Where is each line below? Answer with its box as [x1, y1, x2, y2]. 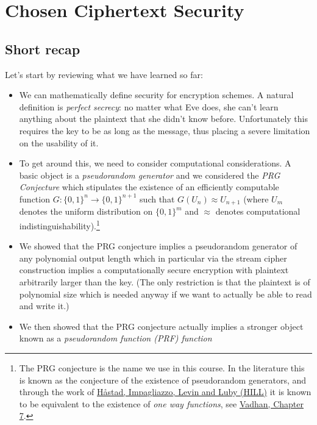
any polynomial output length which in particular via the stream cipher [19, 251, 287, 264]
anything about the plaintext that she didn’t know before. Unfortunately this [19, 112, 308, 125]
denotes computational [215, 205, 301, 218]
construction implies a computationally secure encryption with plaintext [19, 263, 289, 276]
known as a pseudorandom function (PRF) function [19, 332, 212, 345]
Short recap [5, 39, 80, 58]
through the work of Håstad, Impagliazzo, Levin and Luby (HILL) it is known [19, 385, 312, 398]
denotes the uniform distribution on [19, 205, 153, 218]
